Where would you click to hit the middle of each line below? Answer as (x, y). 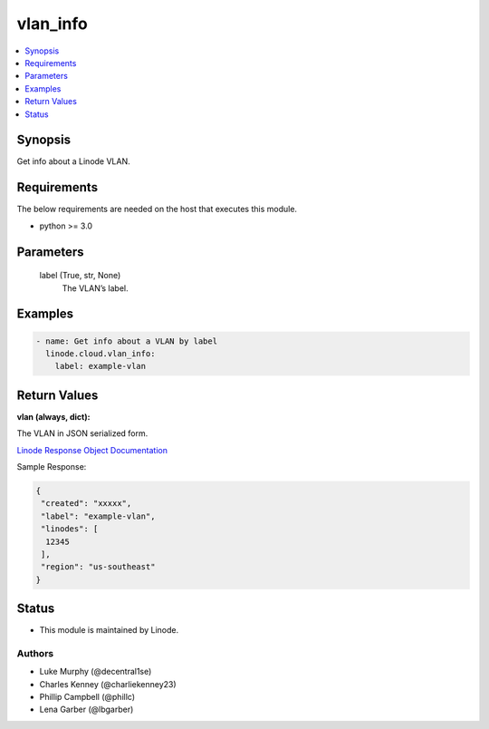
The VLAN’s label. (95, 288)
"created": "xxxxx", (86, 504)
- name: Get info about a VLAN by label (126, 341)
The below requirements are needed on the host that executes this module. (157, 209)
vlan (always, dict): (53, 416)
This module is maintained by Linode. (109, 630)
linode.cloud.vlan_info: (101, 353)
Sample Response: (52, 466)
